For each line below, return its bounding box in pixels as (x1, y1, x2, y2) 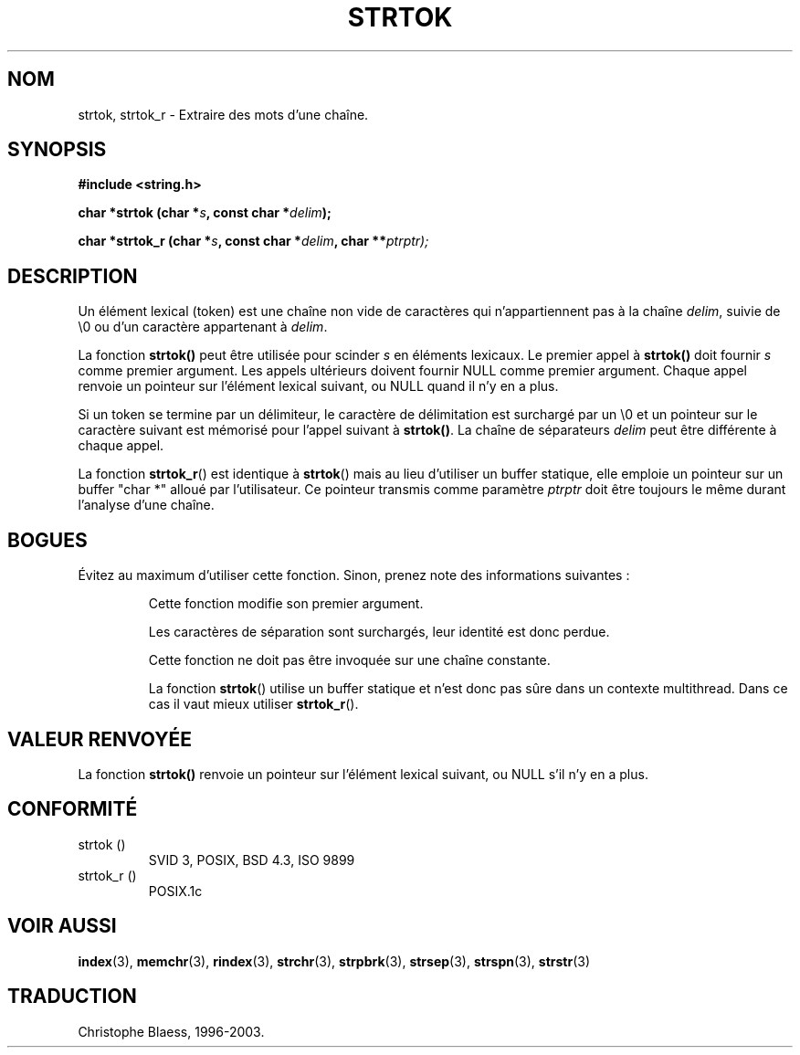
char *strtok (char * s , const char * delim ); (78, 205, 332, 221)
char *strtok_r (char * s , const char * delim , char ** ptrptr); (78, 233, 429, 249)
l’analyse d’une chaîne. (78, 497, 215, 513)
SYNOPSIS (7, 138, 107, 162)
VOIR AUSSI (7, 914, 117, 938)
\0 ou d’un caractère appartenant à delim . (78, 319, 328, 335)
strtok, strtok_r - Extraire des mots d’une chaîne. (78, 106, 369, 122)
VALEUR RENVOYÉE (7, 727, 192, 751)
